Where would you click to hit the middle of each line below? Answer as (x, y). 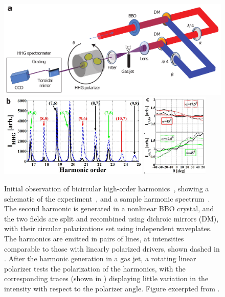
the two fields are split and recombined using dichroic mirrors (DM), (111, 218)
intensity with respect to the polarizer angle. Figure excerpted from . (112, 288)
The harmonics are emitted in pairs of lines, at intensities (94, 238)
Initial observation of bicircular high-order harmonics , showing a (107, 188)
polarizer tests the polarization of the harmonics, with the (95, 268)
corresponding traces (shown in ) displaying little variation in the (106, 278)
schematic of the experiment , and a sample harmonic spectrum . (107, 198)
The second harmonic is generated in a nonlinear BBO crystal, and (109, 208)
